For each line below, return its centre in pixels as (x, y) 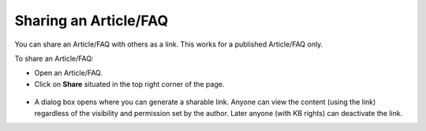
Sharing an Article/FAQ (92, 21)
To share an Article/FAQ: (54, 58)
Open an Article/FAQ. (68, 73)
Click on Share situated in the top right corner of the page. (129, 84)
